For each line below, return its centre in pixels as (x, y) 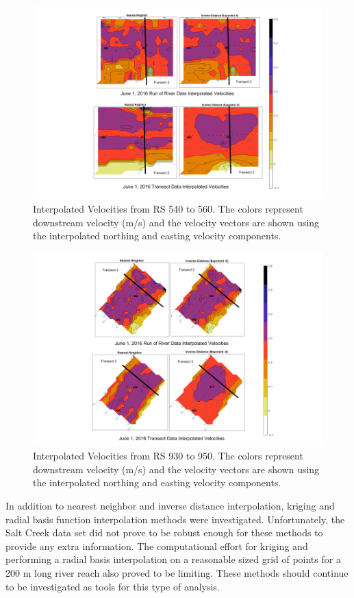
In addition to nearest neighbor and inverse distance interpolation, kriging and (170, 506)
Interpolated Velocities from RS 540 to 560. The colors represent (168, 209)
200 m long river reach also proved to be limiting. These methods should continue (177, 573)
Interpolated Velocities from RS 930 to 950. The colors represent (168, 456)
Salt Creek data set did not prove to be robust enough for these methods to (164, 533)
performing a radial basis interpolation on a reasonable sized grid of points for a (173, 559)
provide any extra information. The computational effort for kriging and (157, 546)
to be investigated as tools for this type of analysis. (113, 586)
